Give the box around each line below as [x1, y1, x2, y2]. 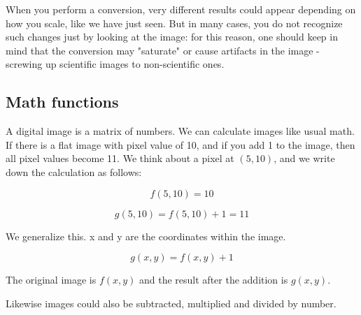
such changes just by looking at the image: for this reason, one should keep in [6, 29, 338, 44]
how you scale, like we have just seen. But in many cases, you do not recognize [6, 15, 343, 30]
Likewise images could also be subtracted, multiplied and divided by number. [6, 295, 337, 310]
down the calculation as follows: [6, 164, 142, 179]
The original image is [6, 272, 97, 287]
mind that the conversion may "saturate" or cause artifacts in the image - [6, 43, 320, 57]
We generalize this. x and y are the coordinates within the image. [6, 228, 286, 243]
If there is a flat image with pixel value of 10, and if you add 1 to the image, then [6, 137, 355, 152]
